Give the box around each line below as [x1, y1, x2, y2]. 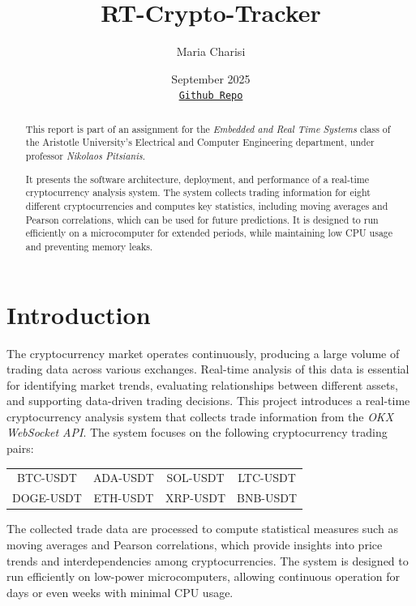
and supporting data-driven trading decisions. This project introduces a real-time [6, 392, 410, 409]
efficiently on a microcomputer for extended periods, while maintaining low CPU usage [25, 226, 393, 240]
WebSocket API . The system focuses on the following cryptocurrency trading [6, 424, 388, 441]
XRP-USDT [165, 489, 226, 506]
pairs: [6, 440, 34, 457]
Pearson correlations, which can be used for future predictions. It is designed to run [25, 212, 379, 226]
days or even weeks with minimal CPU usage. [6, 583, 234, 600]
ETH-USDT [93, 489, 154, 506]
